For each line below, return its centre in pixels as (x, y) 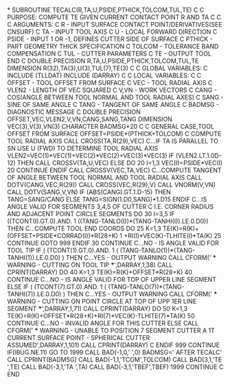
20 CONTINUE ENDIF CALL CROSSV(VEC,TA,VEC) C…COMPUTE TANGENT (114, 170)
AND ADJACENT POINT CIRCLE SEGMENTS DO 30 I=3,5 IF (91, 214)
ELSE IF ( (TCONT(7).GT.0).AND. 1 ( (57, 287)
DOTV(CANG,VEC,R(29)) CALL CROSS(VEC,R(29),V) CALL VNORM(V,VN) (112, 185)
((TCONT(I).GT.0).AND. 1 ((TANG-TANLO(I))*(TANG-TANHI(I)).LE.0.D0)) (108, 221)
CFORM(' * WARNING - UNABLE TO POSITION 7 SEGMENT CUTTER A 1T (111, 331)
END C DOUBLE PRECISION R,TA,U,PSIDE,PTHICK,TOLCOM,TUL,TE (103, 61)
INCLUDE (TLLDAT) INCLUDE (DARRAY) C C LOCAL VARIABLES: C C (104, 75)
